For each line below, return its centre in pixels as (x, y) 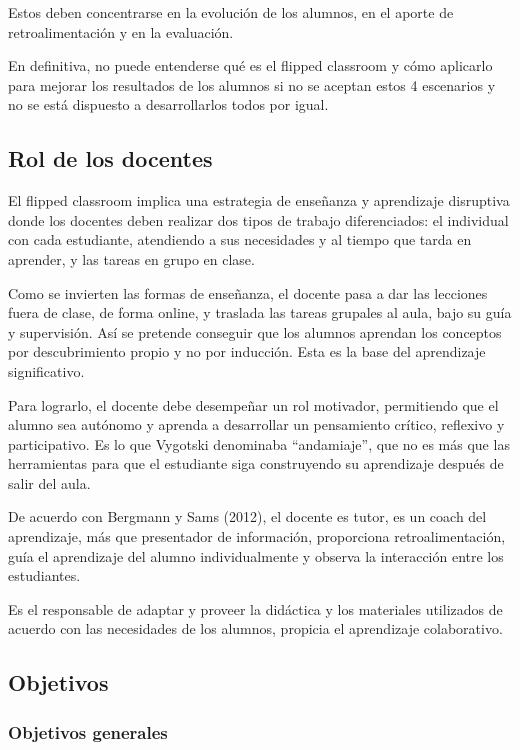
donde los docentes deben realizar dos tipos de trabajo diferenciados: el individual (258, 219)
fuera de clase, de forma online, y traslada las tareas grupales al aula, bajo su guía (260, 312)
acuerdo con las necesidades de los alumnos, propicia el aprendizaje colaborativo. (255, 628)
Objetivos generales (88, 731)
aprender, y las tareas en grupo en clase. (131, 258)
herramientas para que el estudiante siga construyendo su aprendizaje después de (256, 463)
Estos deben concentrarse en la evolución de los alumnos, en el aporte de (231, 12)
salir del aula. (49, 482)
